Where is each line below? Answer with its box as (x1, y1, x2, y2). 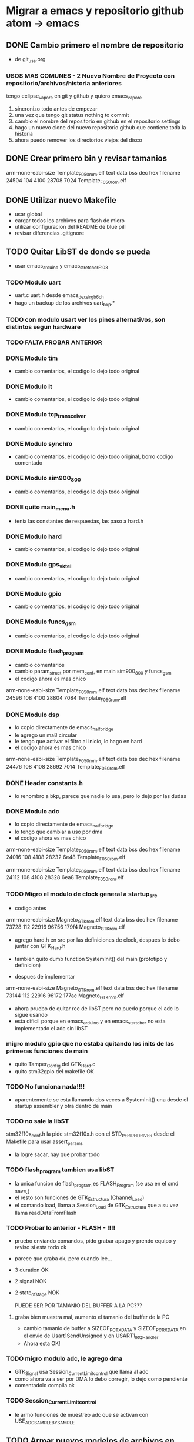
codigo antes (14, 904, 47, 912)
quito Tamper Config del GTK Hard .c (14, 1060, 96, 1069)
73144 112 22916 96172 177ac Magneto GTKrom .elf (6, 992, 125, 1000)
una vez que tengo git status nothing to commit (14, 111, 129, 118)
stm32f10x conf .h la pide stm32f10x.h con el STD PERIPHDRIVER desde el (6, 1130, 175, 1139)
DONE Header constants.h (6, 779, 83, 787)
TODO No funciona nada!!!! (6, 1083, 85, 1091)
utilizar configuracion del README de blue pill (14, 223, 126, 231)
